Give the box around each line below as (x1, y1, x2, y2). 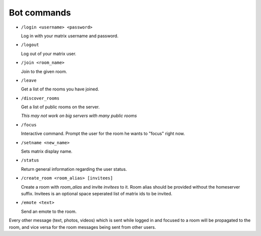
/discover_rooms (21, 95, 60, 101)
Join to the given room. (21, 68, 67, 74)
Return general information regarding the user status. (21, 166, 127, 172)
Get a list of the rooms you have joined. (21, 86, 99, 92)
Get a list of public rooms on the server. (21, 104, 100, 110)
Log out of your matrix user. (21, 51, 77, 57)
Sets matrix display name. (21, 148, 72, 154)
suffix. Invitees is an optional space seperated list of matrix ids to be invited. (21, 191, 173, 196)
